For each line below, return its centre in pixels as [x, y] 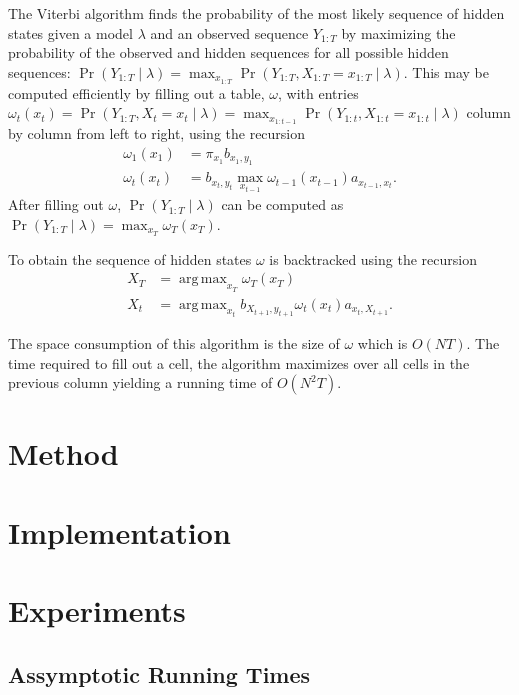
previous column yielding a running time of [140, 382]
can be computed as [282, 204]
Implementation [119, 531]
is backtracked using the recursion [373, 258]
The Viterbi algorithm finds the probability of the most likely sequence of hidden [256, 13]
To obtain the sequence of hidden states [130, 258]
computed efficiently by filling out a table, [136, 92]
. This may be [446, 71]
